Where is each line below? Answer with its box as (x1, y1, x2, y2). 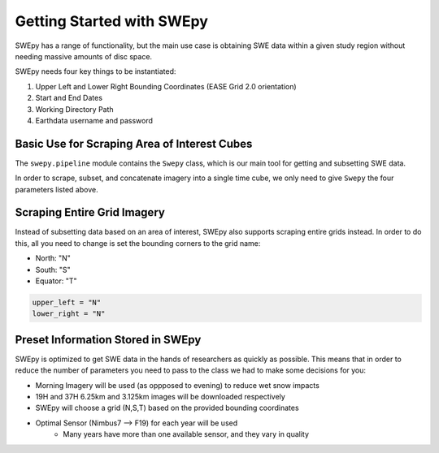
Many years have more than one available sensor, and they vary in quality (63, 429, 309, 439)
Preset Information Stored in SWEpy (15, 333, 202, 347)
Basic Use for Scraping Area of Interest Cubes (15, 136, 253, 150)
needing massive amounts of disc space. (15, 51, 153, 61)
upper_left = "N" (32, 298, 102, 308)
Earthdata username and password (35, 115, 154, 125)
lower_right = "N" (32, 309, 106, 318)
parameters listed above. (15, 184, 98, 194)
